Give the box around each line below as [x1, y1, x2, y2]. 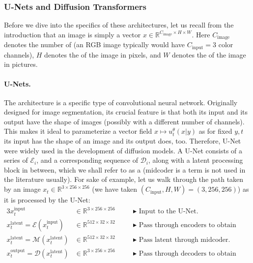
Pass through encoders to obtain [139, 221, 236, 229]
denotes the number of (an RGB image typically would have [4, 39, 185, 50]
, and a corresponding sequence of [36, 155, 138, 165]
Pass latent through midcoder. [139, 236, 230, 244]
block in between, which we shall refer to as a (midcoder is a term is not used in [4, 164, 246, 175]
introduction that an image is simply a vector [4, 29, 141, 39]
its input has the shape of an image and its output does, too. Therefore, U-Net [4, 136, 241, 146]
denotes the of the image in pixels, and [44, 49, 161, 59]
